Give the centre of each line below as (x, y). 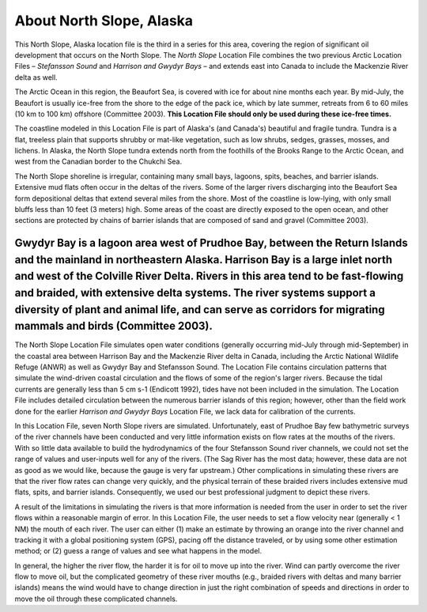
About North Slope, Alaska (104, 21)
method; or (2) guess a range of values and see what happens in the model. (138, 551)
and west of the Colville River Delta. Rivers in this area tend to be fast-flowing (209, 276)
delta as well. (36, 77)
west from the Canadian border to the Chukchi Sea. (98, 161)
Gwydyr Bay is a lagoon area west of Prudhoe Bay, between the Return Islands (211, 243)
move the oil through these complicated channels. (96, 599)
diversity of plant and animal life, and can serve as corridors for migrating (200, 310)
